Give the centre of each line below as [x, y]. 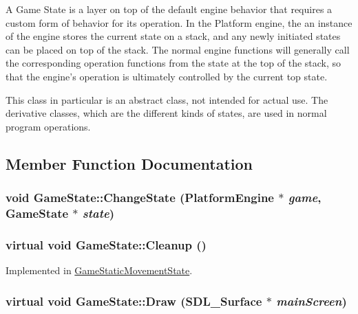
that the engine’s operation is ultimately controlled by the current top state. [167, 76]
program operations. [48, 126]
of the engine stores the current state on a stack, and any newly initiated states [173, 36]
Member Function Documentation [129, 163]
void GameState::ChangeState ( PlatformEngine [140, 198]
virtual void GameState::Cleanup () [106, 244]
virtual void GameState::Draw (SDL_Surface [134, 301]
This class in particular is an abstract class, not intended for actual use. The [167, 99]
